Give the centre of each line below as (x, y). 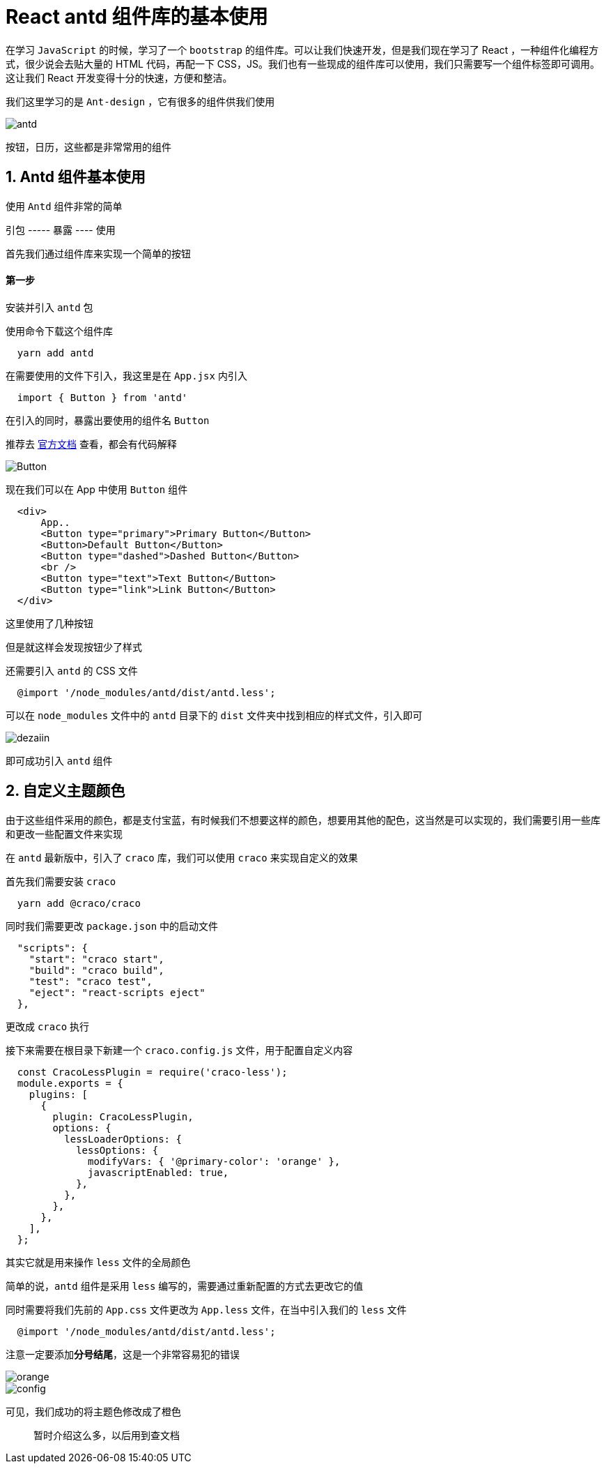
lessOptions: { (117, 1150)
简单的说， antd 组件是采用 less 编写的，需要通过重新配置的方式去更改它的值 (185, 1286)
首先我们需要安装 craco (61, 881)
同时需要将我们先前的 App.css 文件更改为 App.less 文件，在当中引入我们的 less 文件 (206, 1309)
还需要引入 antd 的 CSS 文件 (72, 670)
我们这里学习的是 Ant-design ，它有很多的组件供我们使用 (140, 101)
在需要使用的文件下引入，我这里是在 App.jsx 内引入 (126, 375)
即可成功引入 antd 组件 (59, 760)
